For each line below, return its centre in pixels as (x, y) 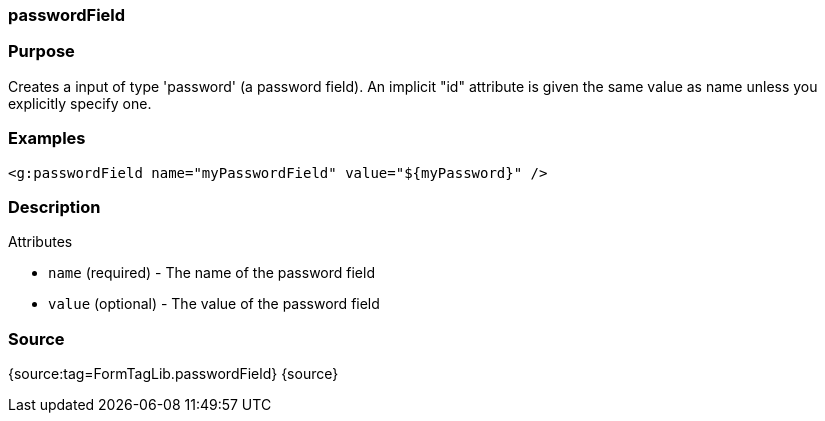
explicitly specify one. (80, 103)
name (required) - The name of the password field (211, 273)
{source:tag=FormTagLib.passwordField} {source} (173, 373)
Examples (47, 138)
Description (54, 206)
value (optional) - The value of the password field (214, 304)
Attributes (40, 242)
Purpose (41, 51)
